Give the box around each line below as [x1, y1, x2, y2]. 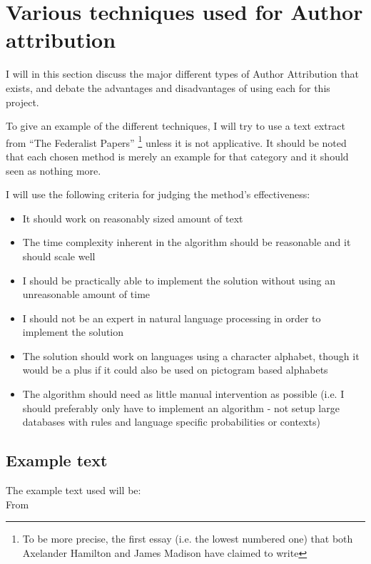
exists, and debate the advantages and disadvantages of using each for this [6, 80, 330, 95]
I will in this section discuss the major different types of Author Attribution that [6, 66, 359, 81]
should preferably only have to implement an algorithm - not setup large [22, 400, 340, 415]
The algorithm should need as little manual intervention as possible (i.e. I [22, 386, 345, 401]
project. [6, 94, 39, 109]
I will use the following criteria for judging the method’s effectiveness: [6, 187, 310, 202]
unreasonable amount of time [22, 287, 151, 302]
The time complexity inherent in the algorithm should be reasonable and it [22, 235, 351, 250]
